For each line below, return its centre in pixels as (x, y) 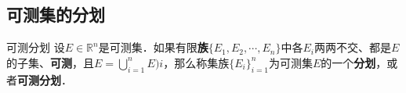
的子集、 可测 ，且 (50, 62)
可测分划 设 (36, 47)
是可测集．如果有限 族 (153, 47)
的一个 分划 (348, 62)
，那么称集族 (196, 62)
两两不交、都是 (352, 47)
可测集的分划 (56, 14)
